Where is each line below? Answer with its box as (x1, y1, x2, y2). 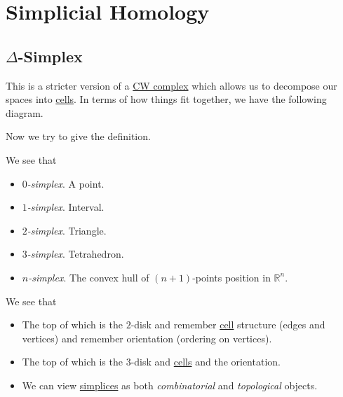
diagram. (6, 105, 43, 120)
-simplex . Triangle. (27, 223, 107, 237)
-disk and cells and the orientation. (130, 354, 281, 369)
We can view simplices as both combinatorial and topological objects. (22, 377, 318, 392)
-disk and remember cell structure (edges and (130, 317, 325, 332)
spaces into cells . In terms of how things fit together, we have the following (6, 92, 327, 106)
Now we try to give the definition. (6, 129, 151, 144)
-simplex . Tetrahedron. (27, 246, 124, 261)
